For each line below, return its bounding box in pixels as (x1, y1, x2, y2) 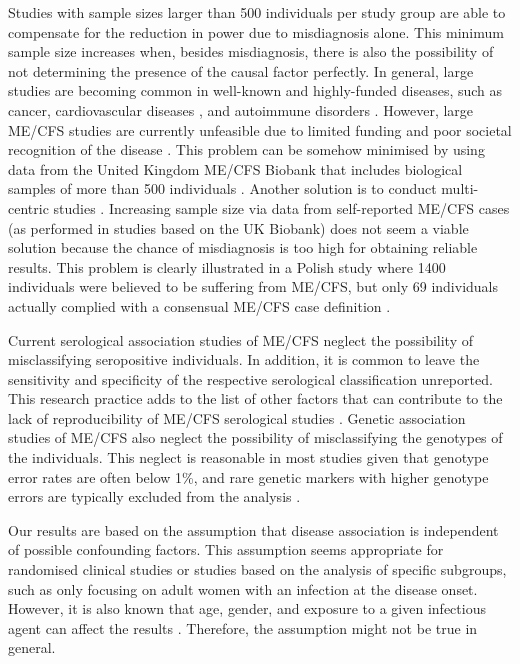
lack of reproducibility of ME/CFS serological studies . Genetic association (8, 407, 466, 428)
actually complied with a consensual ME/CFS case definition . (8, 295, 391, 316)
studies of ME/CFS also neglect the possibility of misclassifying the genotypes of (8, 427, 503, 448)
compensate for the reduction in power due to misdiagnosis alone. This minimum (8, 21, 504, 42)
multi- (441, 178, 479, 199)
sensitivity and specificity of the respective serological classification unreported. (8, 368, 493, 389)
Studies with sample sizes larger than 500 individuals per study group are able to (8, 2, 506, 22)
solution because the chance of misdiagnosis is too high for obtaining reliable (8, 237, 478, 258)
